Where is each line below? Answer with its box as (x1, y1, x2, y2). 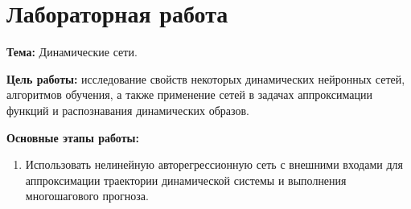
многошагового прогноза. (25, 187, 149, 204)
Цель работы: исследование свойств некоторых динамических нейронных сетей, (6, 70, 405, 87)
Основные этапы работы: (6, 129, 139, 145)
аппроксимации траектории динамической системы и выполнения (25, 171, 347, 188)
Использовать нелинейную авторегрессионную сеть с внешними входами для (25, 156, 403, 173)
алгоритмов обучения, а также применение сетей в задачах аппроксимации (6, 86, 372, 103)
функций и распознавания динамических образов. (6, 101, 249, 118)
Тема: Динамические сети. (6, 43, 138, 60)
